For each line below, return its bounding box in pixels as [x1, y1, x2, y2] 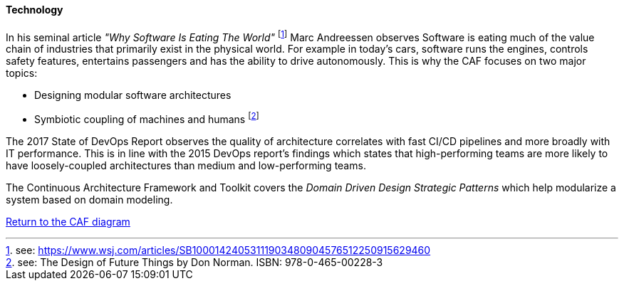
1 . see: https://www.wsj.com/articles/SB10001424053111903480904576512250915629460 [6, 243, 431, 256]
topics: [6, 67, 38, 80]
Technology [6, 4, 63, 16]
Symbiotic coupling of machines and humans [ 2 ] [34, 111, 259, 125]
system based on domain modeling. [6, 193, 173, 206]
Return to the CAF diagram [6, 215, 130, 228]
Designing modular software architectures [34, 89, 232, 102]
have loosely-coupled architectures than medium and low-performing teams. [6, 159, 366, 171]
